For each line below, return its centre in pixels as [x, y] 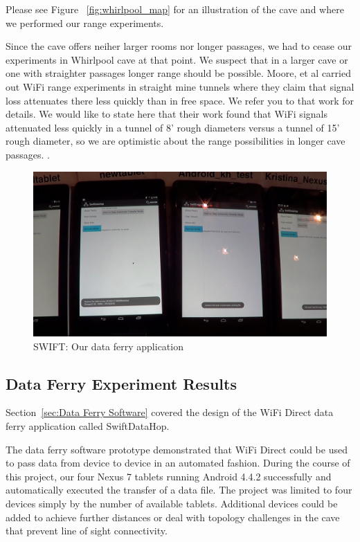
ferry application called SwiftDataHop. [88, 426]
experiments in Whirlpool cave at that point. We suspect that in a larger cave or [177, 59]
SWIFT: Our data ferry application [108, 346]
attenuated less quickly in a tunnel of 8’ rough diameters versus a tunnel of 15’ [173, 127]
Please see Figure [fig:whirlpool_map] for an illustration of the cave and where [175, 9]
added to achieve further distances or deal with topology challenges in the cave [173, 517]
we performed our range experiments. [85, 22]
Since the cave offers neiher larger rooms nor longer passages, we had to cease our [179, 46]
